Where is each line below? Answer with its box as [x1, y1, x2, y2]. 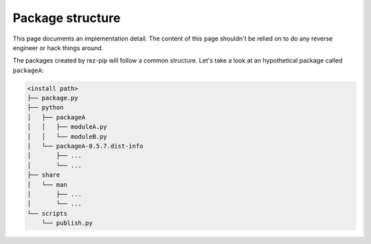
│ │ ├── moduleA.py [27, 123, 108, 131]
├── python [27, 104, 64, 111]
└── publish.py [41, 219, 93, 227]
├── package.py [27, 94, 78, 102]
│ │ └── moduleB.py [27, 133, 108, 140]
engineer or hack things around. [12, 43, 104, 52]
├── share [27, 171, 60, 179]
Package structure [12, 10, 121, 25]
